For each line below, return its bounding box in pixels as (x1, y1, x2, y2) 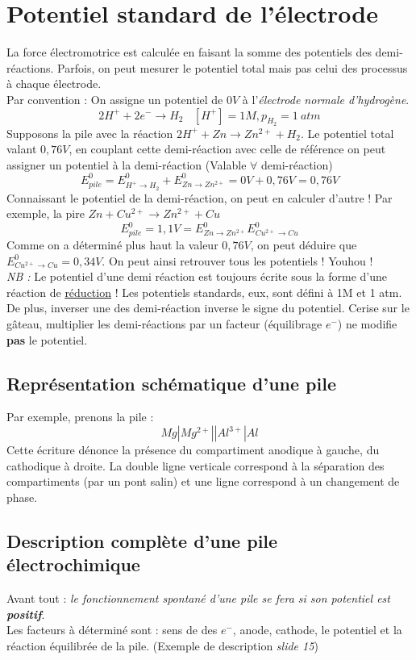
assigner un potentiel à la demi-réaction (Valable (6, 156, 247, 173)
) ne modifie (337, 315, 397, 332)
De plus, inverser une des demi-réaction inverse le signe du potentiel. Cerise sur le (6, 299, 410, 316)
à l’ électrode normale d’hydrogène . (242, 90, 410, 107)
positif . (6, 605, 45, 622)
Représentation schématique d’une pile (6, 370, 336, 395)
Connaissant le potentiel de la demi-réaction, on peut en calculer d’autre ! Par (6, 189, 393, 206)
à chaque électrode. (6, 75, 102, 92)
